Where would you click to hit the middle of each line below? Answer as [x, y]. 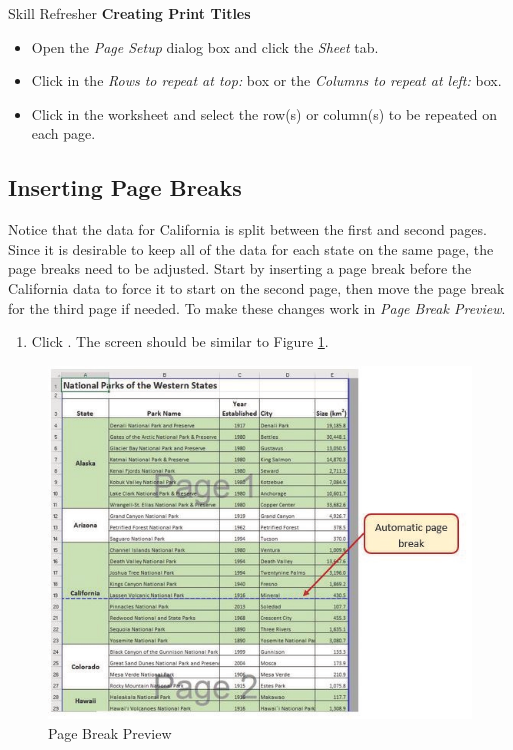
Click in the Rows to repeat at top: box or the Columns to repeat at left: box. [266, 80]
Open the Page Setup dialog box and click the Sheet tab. [205, 46]
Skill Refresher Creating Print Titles [129, 13]
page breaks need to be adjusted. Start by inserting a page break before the [240, 268]
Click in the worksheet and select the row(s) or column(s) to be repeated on [264, 113]
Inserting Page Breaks [125, 187]
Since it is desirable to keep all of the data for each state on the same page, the [251, 248]
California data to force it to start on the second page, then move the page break [256, 287]
